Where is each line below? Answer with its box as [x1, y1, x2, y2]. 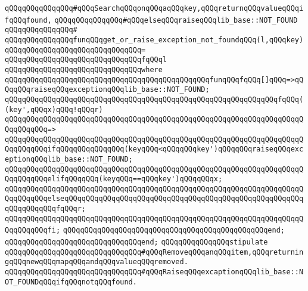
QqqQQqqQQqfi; [5, 226, 61, 235]
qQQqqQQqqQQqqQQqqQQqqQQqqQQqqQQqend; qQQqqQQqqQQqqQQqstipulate [5, 238, 268, 247]
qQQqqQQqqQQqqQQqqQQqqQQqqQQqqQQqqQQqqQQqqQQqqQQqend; [63, 226, 285, 235]
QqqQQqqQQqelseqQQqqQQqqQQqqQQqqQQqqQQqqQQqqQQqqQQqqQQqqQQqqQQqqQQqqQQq [5, 194, 304, 203]
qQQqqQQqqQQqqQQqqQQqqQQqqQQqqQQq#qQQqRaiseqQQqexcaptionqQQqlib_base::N [5, 268, 304, 277]
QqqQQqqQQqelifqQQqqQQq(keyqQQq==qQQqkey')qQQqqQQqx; [5, 175, 223, 184]
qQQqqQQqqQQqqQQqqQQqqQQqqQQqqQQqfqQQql [5, 55, 167, 64]
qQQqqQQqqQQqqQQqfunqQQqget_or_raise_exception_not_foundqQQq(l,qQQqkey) [5, 35, 304, 44]
